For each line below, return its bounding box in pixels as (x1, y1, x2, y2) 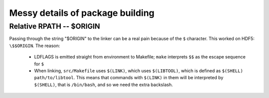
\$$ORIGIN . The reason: (9, 43, 60, 49)
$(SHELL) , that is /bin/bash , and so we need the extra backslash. (34, 82, 173, 88)
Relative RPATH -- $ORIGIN (9, 22, 101, 31)
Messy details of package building (9, 7, 154, 18)
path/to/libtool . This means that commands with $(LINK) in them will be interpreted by (34, 75, 224, 81)
